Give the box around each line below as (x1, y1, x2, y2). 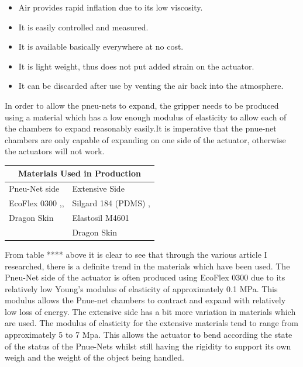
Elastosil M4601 (72, 211, 129, 223)
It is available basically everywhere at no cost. (18, 40, 184, 53)
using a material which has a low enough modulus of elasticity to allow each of (5, 110, 287, 123)
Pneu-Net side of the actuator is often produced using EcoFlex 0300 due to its (5, 271, 285, 283)
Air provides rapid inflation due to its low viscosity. (18, 1, 203, 13)
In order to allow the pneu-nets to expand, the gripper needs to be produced (5, 99, 279, 111)
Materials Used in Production (18, 167, 141, 179)
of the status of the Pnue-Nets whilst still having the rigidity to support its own (5, 340, 291, 352)
